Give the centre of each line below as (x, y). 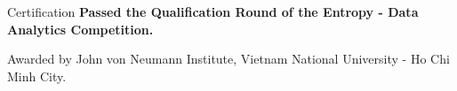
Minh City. (37, 76)
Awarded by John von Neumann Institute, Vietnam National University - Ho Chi (228, 59)
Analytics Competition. (80, 29)
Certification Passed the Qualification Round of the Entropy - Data (213, 11)
